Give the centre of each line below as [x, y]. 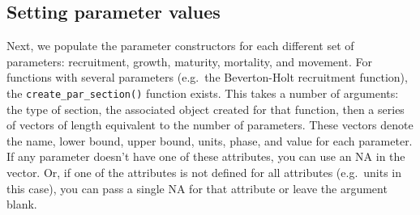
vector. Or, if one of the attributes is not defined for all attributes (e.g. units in [204, 173]
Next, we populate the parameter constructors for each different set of [180, 46]
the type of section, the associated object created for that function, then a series [206, 109]
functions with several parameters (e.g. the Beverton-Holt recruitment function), [207, 77]
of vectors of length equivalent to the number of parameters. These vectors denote [210, 125]
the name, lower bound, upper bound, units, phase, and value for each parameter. [210, 140]
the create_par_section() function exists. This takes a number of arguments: [203, 93]
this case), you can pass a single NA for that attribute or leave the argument [197, 188]
